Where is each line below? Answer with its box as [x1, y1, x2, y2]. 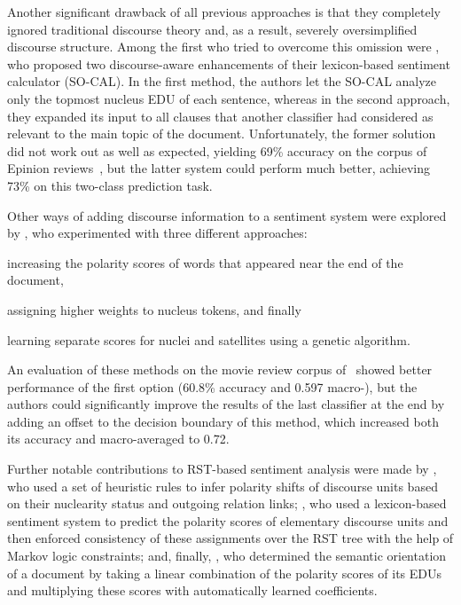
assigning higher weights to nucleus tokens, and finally [7, 300, 301, 318]
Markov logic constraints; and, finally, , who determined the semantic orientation [7, 546, 447, 565]
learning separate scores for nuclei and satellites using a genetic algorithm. [7, 330, 410, 349]
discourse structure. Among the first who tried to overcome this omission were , [7, 37, 440, 56]
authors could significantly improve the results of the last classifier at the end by [7, 395, 445, 413]
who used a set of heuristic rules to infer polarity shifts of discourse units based [7, 476, 438, 495]
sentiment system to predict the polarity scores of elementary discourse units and [7, 511, 449, 530]
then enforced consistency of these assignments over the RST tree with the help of [7, 529, 454, 547]
